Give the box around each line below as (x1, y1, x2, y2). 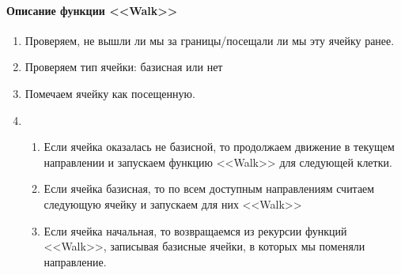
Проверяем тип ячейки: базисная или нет (25, 58, 223, 75)
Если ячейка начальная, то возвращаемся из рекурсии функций (44, 222, 347, 239)
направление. (44, 253, 107, 269)
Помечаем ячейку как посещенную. (25, 85, 195, 101)
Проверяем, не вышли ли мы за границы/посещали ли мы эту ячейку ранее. (25, 32, 395, 48)
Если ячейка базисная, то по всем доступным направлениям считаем (44, 180, 375, 197)
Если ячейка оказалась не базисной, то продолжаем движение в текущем (44, 138, 395, 155)
